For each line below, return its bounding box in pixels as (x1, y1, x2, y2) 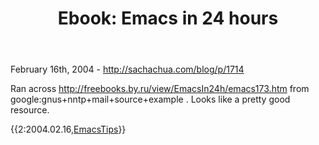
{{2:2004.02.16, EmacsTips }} (10, 123, 127, 136)
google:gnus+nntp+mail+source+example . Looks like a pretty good (10, 93, 291, 106)
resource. (10, 104, 50, 116)
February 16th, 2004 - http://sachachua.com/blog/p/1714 (10, 63, 245, 76)
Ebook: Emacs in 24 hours (57, 7, 279, 30)
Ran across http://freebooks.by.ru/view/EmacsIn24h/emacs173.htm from (10, 83, 310, 95)
